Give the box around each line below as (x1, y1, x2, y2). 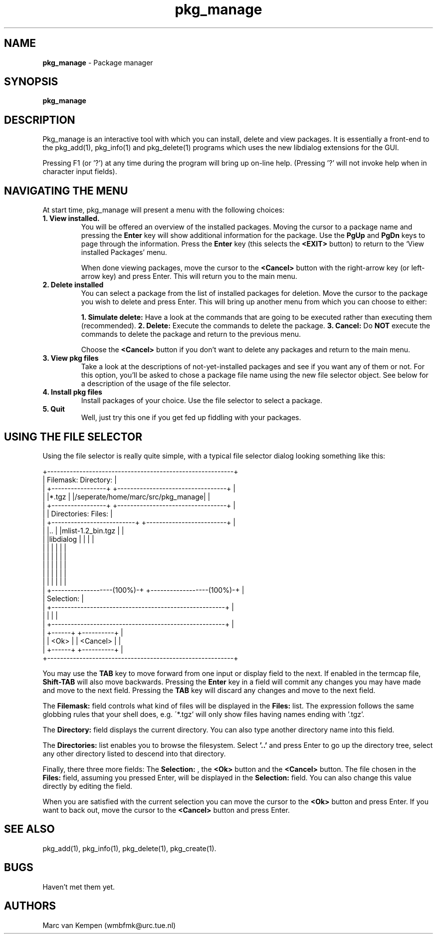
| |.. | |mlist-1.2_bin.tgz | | (42, 526, 124, 535)
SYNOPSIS (4, 75, 58, 88)
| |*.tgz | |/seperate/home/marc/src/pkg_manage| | (42, 492, 211, 501)
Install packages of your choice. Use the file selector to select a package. (81, 396, 322, 405)
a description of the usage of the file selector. (81, 379, 231, 388)
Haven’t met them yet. (42, 882, 115, 891)
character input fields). (42, 167, 117, 176)
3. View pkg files (42, 354, 99, 363)
